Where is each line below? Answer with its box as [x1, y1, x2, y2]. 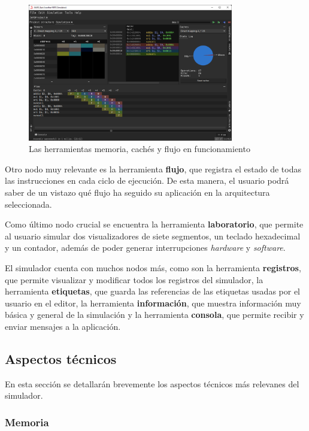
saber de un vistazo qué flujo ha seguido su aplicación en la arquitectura [5, 186, 270, 198]
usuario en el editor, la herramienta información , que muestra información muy [5, 296, 301, 309]
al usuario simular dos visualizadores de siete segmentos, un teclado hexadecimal [5, 229, 301, 242]
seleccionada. [5, 198, 52, 210]
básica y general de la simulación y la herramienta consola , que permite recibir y [5, 308, 304, 321]
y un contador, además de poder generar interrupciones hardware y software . [5, 241, 286, 254]
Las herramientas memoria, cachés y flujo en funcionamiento [29, 142, 250, 155]
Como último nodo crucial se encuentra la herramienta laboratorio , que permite [5, 218, 304, 230]
